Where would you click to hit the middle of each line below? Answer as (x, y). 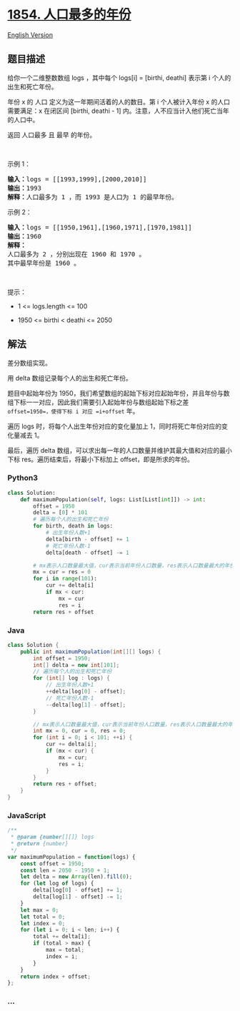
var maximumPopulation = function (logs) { (71, 857)
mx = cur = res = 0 (62, 572)
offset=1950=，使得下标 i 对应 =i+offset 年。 (73, 411)
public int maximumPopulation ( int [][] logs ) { (91, 652)
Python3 (22, 478)
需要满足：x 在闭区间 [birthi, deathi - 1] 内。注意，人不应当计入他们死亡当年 (119, 111)
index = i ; (62, 956)
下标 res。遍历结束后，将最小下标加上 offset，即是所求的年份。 (101, 459)
